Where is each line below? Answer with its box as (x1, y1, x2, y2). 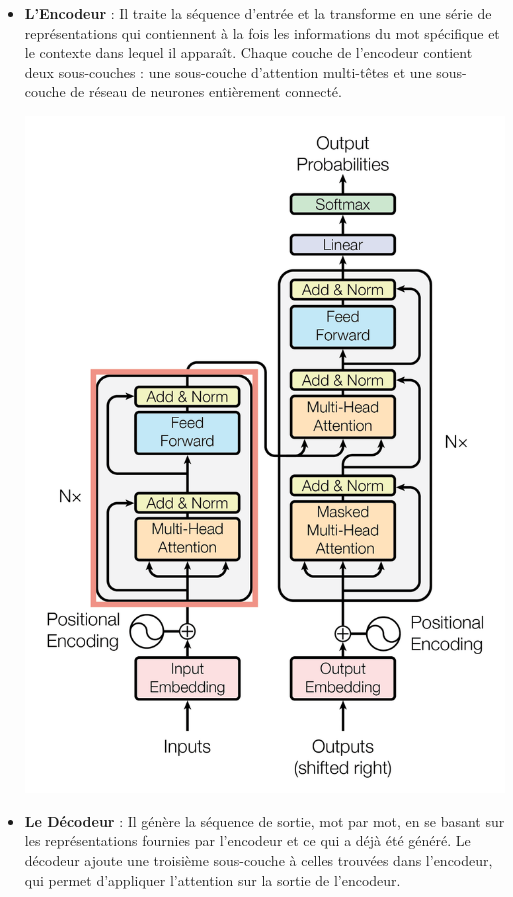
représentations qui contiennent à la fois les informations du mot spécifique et (24, 22, 500, 43)
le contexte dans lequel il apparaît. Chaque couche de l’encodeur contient (24, 42, 473, 63)
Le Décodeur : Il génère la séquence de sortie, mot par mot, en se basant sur (24, 810, 505, 831)
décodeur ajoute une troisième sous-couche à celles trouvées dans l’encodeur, (24, 850, 493, 871)
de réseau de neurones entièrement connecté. (70, 81, 342, 102)
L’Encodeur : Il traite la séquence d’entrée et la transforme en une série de (24, 3, 492, 23)
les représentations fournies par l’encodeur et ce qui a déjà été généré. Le (24, 830, 471, 851)
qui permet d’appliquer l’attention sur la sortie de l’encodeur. (24, 869, 401, 890)
